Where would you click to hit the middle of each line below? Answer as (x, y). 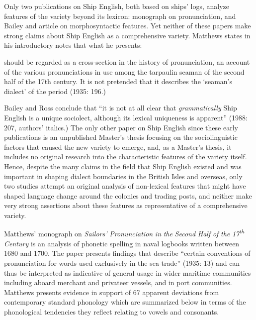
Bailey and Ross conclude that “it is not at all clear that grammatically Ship (121, 108)
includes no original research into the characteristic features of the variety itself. (126, 157)
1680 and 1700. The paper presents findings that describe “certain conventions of (127, 253)
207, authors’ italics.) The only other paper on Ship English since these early (121, 127)
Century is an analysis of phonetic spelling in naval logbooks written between (122, 243)
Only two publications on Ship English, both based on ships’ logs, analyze (117, 6)
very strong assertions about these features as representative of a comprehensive (126, 205)
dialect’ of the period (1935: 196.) (55, 91)
